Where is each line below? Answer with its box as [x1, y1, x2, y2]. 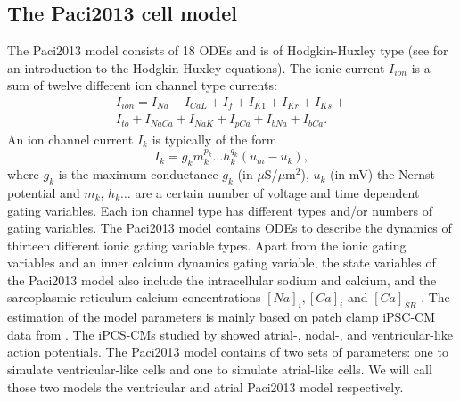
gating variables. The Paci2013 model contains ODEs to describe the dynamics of [7, 218, 452, 237]
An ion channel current [7, 129, 134, 148]
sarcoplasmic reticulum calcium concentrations [7, 288, 261, 307]
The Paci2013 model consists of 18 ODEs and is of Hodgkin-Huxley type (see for [7, 41, 448, 60]
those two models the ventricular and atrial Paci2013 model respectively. [7, 377, 404, 396]
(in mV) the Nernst [330, 165, 435, 184]
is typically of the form [152, 129, 277, 148]
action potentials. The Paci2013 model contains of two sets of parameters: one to [7, 342, 448, 361]
